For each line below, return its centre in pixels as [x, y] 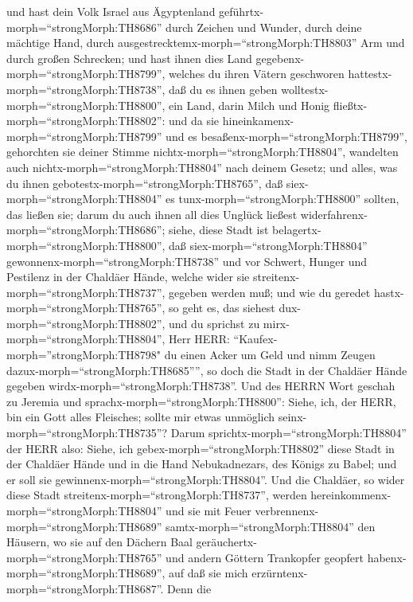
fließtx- [350, 105]
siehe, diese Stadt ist [219, 230]
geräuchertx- [226, 542]
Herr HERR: [199, 339]
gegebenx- [280, 58]
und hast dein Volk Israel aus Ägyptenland [111, 11]
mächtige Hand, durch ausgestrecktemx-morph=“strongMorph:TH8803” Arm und [206, 43]
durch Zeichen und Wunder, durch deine [264, 27]
